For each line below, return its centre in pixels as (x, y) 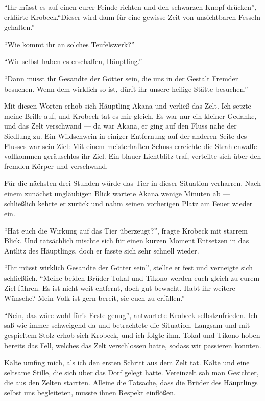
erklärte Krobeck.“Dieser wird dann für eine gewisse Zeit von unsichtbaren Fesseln (132, 17)
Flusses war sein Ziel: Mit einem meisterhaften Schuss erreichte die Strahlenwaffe (131, 146)
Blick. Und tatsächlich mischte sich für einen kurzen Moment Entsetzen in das (127, 240)
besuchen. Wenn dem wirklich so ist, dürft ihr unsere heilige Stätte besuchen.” (126, 88)
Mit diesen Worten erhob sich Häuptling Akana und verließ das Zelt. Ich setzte (128, 106)
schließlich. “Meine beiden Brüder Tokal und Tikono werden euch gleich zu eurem (132, 278)
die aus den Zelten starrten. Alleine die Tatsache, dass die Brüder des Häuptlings (131, 382)
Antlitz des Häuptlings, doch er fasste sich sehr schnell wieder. (102, 250)
